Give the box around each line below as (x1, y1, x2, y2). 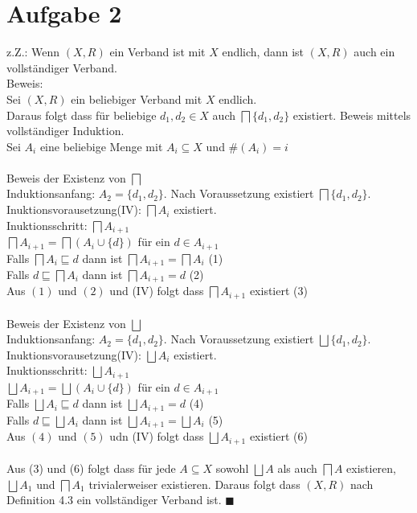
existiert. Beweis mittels (292, 106, 411, 123)
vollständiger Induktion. (6, 122, 125, 139)
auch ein (354, 43, 395, 60)
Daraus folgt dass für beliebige (6, 106, 157, 123)
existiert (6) (249, 428, 308, 445)
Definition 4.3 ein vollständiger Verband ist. (6, 491, 222, 508)
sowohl (215, 460, 249, 477)
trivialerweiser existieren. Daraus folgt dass (88, 475, 300, 492)
